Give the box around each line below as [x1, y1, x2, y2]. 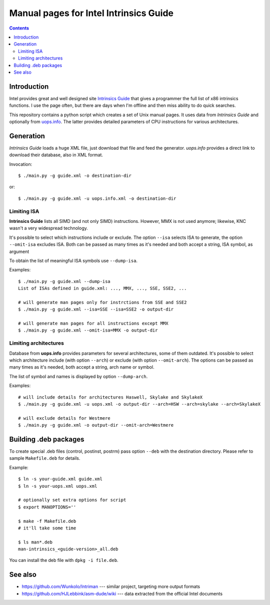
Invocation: [9, 161, 32, 167]
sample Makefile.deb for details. [9, 455, 80, 461]
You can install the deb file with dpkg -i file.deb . [9, 557, 118, 563]
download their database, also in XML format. [9, 152, 103, 158]
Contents [9, 25, 29, 31]
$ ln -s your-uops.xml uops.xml [18, 483, 97, 489]
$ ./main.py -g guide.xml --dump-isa [18, 278, 111, 284]
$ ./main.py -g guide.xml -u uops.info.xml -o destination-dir [18, 195, 176, 201]
